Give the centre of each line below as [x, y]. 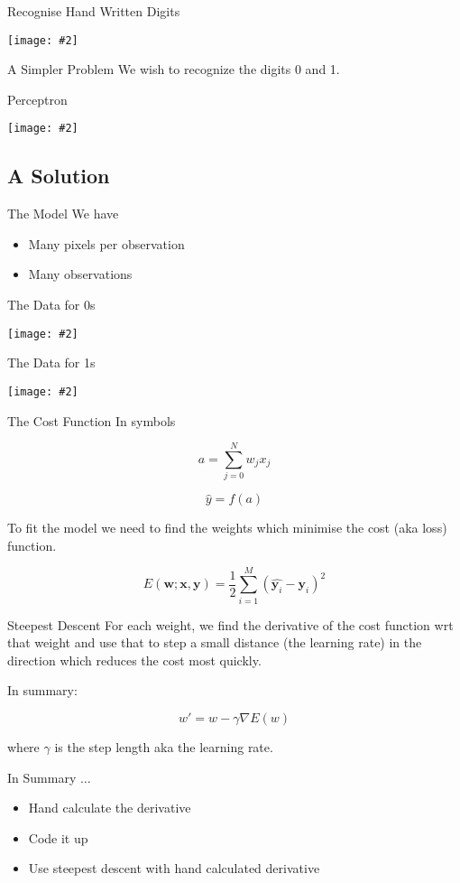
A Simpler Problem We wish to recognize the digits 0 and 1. [174, 69]
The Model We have [63, 214]
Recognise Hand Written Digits [94, 11]
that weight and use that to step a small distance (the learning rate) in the [215, 642]
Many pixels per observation [106, 243]
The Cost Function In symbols [92, 420]
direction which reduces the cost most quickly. [134, 660]
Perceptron [37, 99]
